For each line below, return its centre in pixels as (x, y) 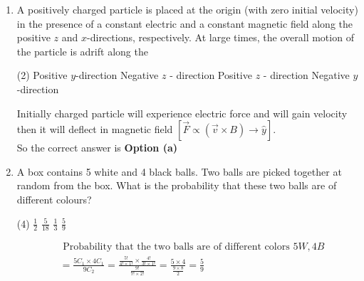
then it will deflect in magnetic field (95, 129)
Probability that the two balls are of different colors (176, 247)
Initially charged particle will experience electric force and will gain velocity (182, 113)
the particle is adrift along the (82, 51)
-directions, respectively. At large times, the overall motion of (220, 37)
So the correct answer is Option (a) (97, 148)
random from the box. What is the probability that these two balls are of (177, 185)
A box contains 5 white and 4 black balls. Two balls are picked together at (179, 171)
